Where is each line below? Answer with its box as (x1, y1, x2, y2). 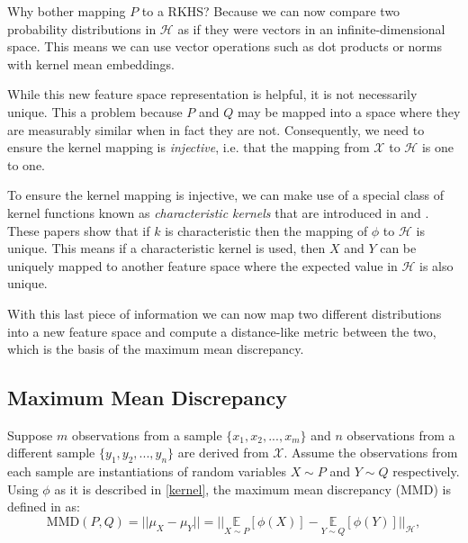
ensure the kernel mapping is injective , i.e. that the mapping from (7, 138, 370, 157)
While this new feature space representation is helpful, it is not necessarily (7, 85, 418, 104)
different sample (7, 443, 95, 462)
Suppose (7, 425, 53, 444)
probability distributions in (7, 19, 157, 38)
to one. (7, 155, 45, 174)
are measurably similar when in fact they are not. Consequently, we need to (7, 120, 425, 139)
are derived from (177, 443, 269, 462)
